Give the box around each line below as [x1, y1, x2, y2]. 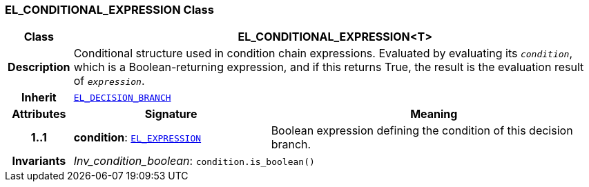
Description [8, 60, 70, 75]
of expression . [73, 74, 145, 88]
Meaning [410, 107, 458, 121]
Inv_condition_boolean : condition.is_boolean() [73, 154, 315, 168]
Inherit [21, 90, 57, 105]
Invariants [12, 154, 66, 168]
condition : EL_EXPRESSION [73, 130, 202, 145]
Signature [144, 107, 197, 121]
